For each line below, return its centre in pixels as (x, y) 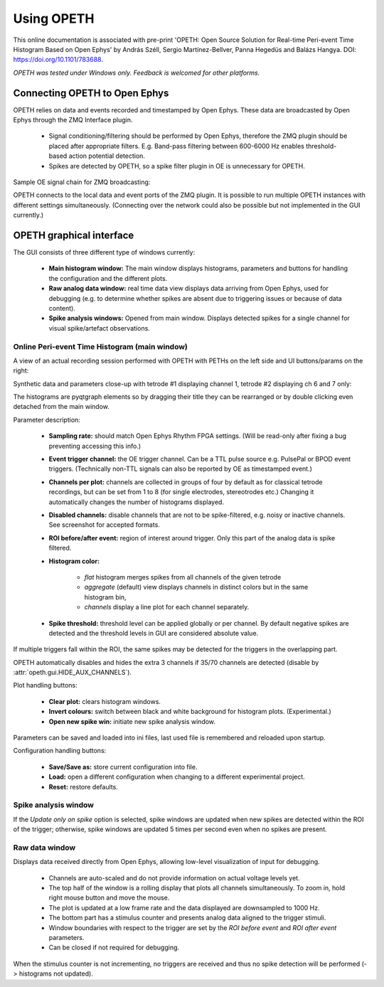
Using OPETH (54, 18)
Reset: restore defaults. (84, 786)
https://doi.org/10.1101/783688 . (58, 60)
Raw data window (44, 848)
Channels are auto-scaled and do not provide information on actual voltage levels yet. (174, 877)
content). (62, 308)
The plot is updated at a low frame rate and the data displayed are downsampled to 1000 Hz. (184, 907)
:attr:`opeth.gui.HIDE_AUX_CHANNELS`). (72, 673)
